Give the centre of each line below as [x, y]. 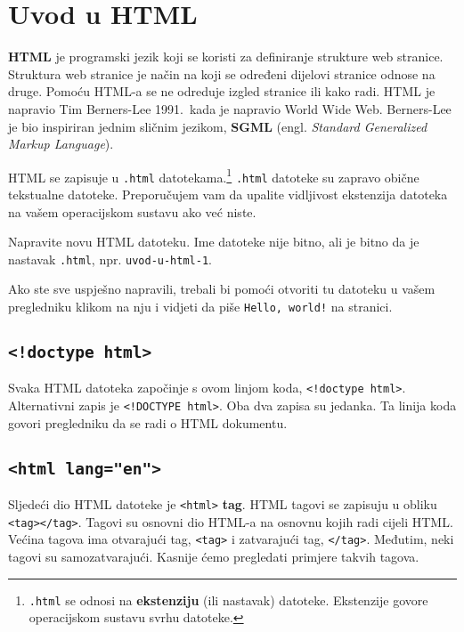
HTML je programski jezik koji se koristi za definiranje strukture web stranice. [226, 57]
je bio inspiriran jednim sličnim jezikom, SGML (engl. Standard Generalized [218, 126]
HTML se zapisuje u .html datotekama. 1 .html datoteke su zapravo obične [214, 175]
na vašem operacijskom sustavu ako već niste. [132, 211]
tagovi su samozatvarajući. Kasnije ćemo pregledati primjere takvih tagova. [214, 557]
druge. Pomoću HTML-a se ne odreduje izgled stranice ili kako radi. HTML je [222, 91]
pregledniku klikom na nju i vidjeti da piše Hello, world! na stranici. [200, 307]
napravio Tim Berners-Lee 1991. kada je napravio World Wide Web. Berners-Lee [230, 108]
